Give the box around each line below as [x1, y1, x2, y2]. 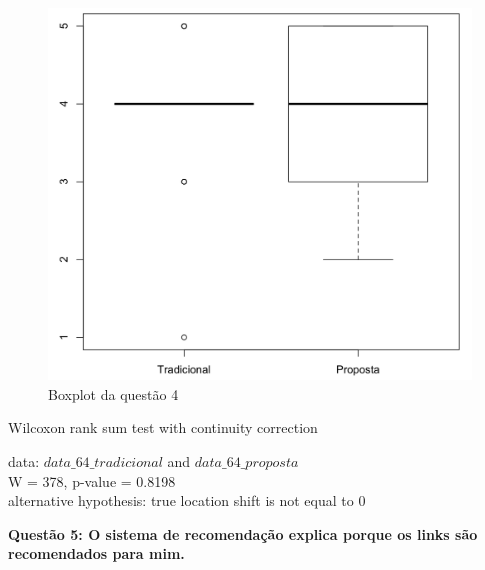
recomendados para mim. [8, 543, 185, 564]
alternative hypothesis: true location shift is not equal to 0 [8, 490, 366, 511]
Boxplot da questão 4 [48, 383, 179, 404]
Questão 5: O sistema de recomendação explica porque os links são [8, 523, 478, 544]
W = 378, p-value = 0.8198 [8, 470, 176, 491]
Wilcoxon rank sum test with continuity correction [8, 417, 318, 438]
